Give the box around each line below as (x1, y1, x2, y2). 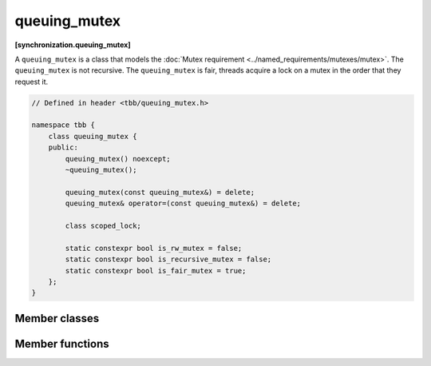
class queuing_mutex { (48, 132, 137, 141)
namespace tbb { (31, 121, 96, 129)
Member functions (14, 336, 109, 351)
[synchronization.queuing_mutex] (14, 40, 131, 50)
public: (48, 143, 79, 152)
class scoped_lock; (65, 221, 141, 230)
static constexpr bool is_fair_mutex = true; (65, 266, 247, 275)
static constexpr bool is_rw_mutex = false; (65, 244, 243, 253)
